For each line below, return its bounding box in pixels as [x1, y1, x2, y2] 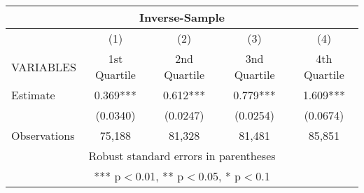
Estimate [11, 87, 55, 103]
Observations [11, 127, 75, 143]
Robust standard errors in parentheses [88, 148, 276, 164]
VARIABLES [11, 58, 76, 75]
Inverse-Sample [139, 9, 225, 25]
